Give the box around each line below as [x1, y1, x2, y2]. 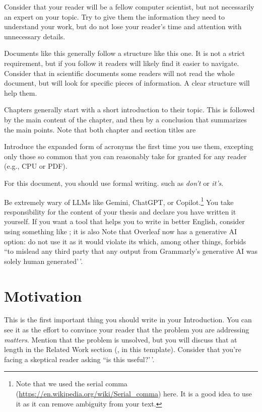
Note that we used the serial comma [16, 378, 127, 389]
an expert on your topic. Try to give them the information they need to [4, 11, 225, 22]
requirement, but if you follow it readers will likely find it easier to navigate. [4, 57, 239, 68]
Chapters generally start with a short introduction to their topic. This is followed [4, 104, 255, 115]
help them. [4, 87, 37, 98]
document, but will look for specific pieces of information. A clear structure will [4, 78, 250, 88]
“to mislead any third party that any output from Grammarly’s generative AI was [4, 246, 258, 256]
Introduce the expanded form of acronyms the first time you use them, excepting [4, 141, 253, 152]
